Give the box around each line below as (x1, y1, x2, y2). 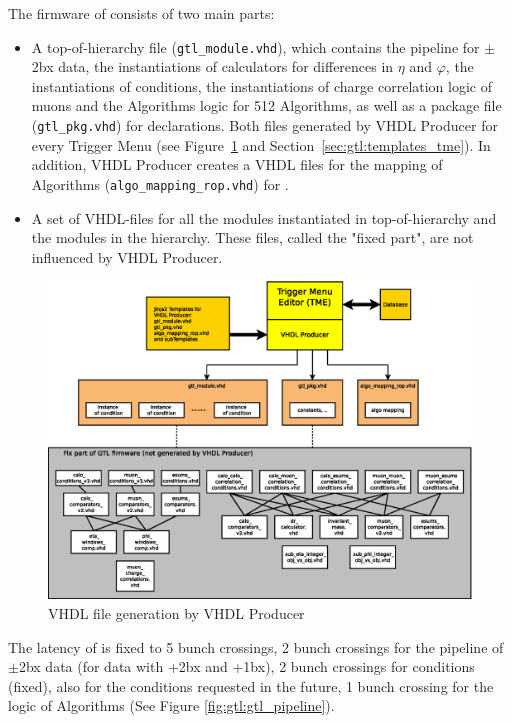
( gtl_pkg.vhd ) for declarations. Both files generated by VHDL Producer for (31, 115, 498, 136)
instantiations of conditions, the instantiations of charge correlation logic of (31, 75, 493, 96)
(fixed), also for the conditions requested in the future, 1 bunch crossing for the (8, 675, 494, 696)
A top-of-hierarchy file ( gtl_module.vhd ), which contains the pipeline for (31, 36, 480, 57)
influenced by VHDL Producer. (31, 246, 223, 267)
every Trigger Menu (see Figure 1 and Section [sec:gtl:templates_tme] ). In (31, 134, 491, 155)
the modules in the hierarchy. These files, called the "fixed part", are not (31, 227, 474, 248)
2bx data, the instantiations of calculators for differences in (31, 56, 394, 77)
